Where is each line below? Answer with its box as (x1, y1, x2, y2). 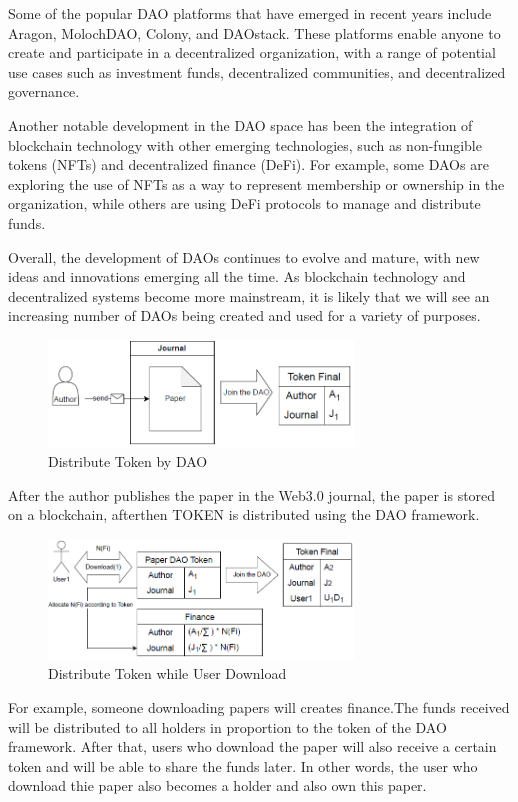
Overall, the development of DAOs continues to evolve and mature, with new (8, 246, 480, 267)
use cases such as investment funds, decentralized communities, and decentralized (8, 61, 506, 82)
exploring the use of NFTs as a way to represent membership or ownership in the (8, 173, 505, 194)
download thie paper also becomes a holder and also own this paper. (8, 775, 427, 796)
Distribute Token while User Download (48, 663, 287, 684)
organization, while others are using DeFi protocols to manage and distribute (8, 193, 481, 214)
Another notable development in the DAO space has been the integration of (8, 114, 473, 135)
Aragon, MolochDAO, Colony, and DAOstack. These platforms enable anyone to (8, 22, 501, 43)
